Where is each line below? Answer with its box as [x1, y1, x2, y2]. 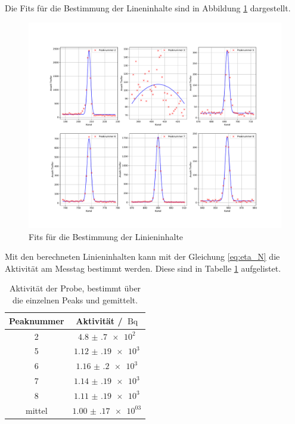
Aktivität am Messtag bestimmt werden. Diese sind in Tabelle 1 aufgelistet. [5, 262, 281, 274]
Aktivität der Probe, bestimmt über [9, 282, 141, 294]
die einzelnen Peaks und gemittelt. [12, 294, 138, 306]
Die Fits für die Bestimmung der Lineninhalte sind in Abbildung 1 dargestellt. [5, 2, 291, 14]
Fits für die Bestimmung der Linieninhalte [29, 230, 184, 242]
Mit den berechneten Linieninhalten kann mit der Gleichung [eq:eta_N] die [5, 250, 280, 263]
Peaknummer [9, 314, 64, 327]
